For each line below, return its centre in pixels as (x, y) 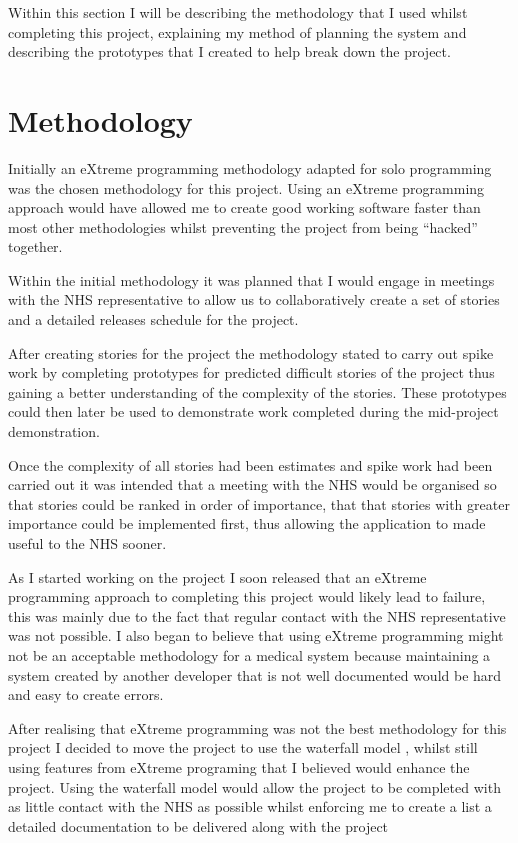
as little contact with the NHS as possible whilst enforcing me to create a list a (250, 806)
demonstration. (54, 431)
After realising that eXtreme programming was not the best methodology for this (257, 727)
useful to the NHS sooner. (87, 543)
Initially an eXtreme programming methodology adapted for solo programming (250, 167)
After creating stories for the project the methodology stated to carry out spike (251, 352)
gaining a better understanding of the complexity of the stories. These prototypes (257, 391)
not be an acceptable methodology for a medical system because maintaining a (249, 654)
